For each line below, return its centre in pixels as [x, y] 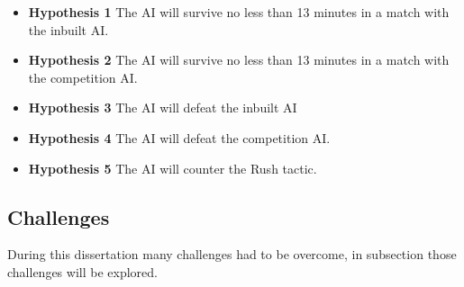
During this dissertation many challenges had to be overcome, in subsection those [232, 254]
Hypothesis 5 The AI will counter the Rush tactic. [173, 168]
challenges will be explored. [82, 271]
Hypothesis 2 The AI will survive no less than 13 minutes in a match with [239, 60]
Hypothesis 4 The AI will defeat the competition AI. [179, 137]
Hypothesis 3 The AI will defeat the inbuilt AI [163, 108]
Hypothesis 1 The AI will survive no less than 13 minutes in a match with [239, 12]
